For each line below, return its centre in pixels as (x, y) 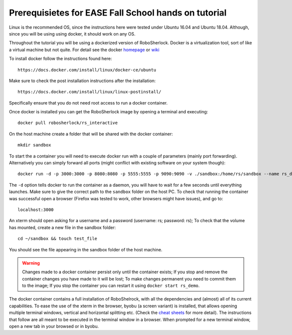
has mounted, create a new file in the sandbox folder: (63, 227)
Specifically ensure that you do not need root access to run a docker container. (88, 103)
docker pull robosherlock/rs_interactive (68, 123)
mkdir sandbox (34, 145)
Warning (31, 263)
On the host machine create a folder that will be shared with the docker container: (91, 134)
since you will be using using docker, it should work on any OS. (72, 34)
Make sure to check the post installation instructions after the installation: (82, 81)
